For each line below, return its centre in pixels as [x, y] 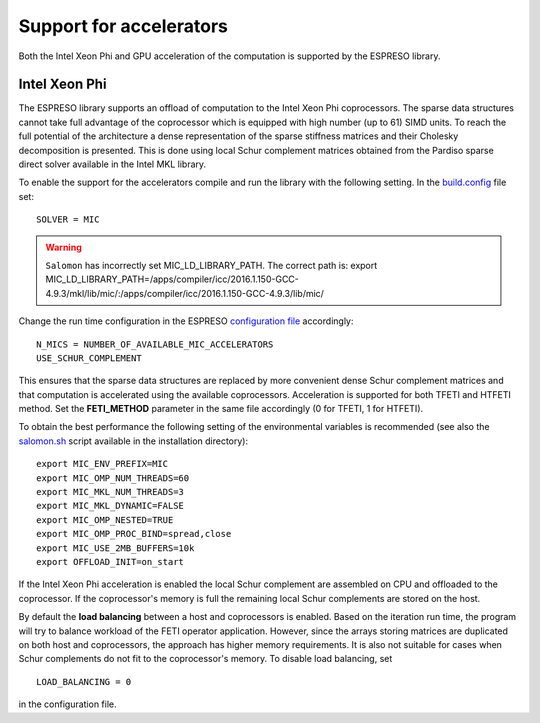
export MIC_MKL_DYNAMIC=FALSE [110, 506]
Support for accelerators [123, 26]
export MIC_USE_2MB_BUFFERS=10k [115, 548]
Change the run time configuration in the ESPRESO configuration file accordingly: [186, 321]
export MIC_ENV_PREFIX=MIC [102, 464]
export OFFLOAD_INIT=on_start [110, 561]
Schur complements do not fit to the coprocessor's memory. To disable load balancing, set [205, 659]
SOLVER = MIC [68, 219]
